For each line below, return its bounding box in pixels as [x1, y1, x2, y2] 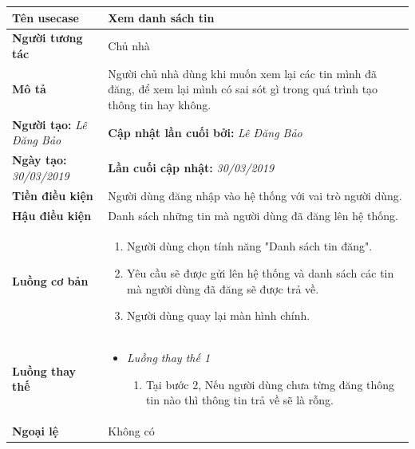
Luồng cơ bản [12, 272, 89, 289]
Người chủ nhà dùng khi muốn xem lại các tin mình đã [108, 65, 377, 81]
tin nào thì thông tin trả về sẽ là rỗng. [145, 392, 334, 408]
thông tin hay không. [108, 96, 211, 112]
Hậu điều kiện [12, 207, 92, 223]
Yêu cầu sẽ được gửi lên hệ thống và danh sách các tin [127, 264, 394, 281]
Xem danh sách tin [108, 9, 215, 26]
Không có [108, 423, 155, 439]
